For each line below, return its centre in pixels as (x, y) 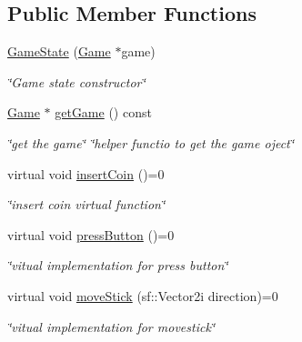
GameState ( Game (59, 51)
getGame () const (103, 112)
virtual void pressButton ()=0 (91, 234)
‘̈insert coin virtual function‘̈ (86, 204)
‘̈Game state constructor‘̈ (76, 81)
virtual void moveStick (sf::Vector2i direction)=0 (143, 295)
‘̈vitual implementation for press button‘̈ (118, 265)
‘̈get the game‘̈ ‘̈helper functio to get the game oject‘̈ (151, 142)
